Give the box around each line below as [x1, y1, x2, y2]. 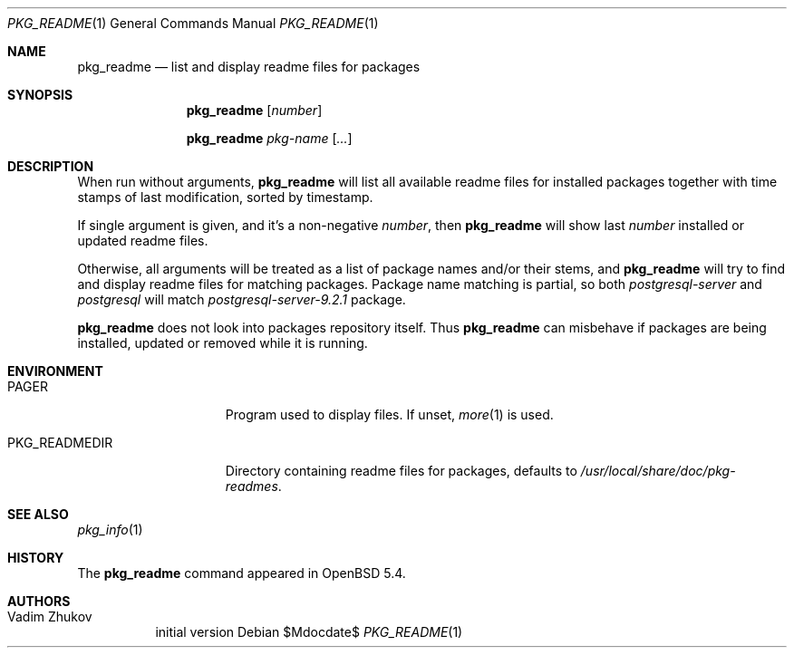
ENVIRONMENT [7, 363, 103, 379]
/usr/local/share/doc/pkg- [580, 463, 736, 478]
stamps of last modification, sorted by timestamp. [77, 189, 373, 205]
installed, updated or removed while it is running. [77, 335, 368, 351]
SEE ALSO [7, 506, 69, 522]
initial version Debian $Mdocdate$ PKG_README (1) [155, 624, 463, 640]
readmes [225, 478, 278, 494]
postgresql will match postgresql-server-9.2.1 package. [77, 292, 406, 307]
